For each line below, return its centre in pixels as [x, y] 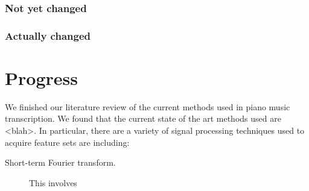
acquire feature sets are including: [67, 142]
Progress [41, 77]
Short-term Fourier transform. [60, 162]
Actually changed [48, 35]
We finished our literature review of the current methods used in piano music [148, 106]
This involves [53, 182]
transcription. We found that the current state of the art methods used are [143, 118]
